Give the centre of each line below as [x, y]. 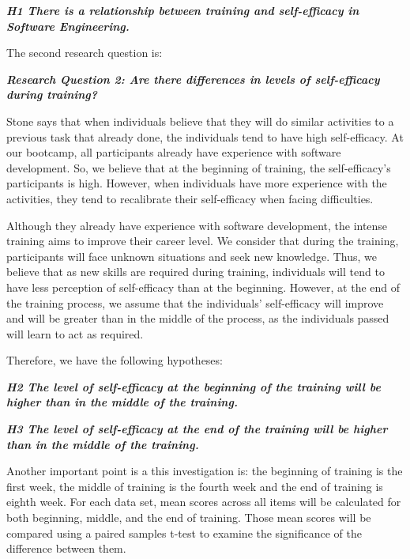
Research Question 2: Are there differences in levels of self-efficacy [193, 79]
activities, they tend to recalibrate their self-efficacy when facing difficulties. [190, 198]
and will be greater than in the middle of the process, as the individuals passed [198, 318]
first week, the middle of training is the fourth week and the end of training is [195, 486]
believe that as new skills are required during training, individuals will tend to [196, 272]
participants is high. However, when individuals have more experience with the [197, 183]
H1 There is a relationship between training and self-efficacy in [183, 10]
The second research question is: [85, 53]
